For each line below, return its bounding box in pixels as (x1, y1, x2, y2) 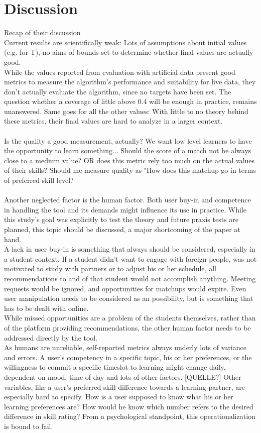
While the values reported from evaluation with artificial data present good (4, 66, 235, 77)
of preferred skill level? (4, 175, 74, 185)
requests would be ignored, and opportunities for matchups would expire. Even (4, 283, 246, 293)
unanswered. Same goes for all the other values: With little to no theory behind (4, 105, 248, 116)
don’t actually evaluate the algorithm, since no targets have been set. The (4, 86, 231, 96)
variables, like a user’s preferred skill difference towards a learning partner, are (4, 381, 245, 392)
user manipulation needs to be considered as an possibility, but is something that (4, 293, 253, 303)
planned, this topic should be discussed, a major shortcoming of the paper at (4, 224, 240, 234)
